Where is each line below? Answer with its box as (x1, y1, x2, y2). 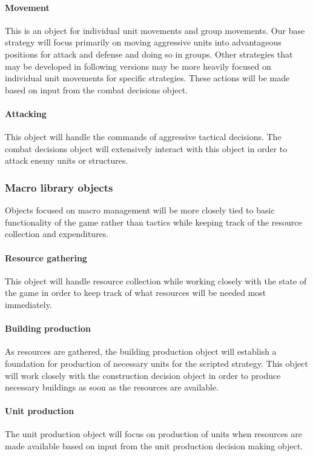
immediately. (5, 298, 52, 310)
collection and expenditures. (5, 227, 109, 240)
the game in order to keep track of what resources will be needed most (5, 286, 266, 299)
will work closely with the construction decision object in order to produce (5, 369, 281, 381)
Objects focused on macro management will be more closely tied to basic (5, 204, 275, 216)
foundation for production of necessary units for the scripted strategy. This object (5, 357, 308, 369)
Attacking (5, 107, 47, 119)
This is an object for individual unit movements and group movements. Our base (5, 24, 305, 36)
